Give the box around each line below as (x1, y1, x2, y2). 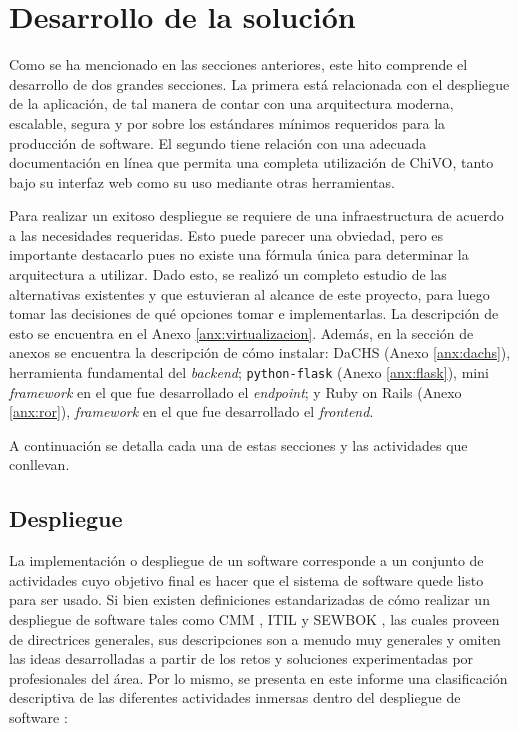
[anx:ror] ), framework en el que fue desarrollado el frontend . (9, 401, 374, 422)
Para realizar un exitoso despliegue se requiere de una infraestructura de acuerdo (9, 205, 504, 226)
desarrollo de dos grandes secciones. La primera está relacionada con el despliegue (9, 73, 510, 94)
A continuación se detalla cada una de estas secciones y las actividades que (9, 434, 468, 455)
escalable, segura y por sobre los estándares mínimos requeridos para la (9, 112, 446, 133)
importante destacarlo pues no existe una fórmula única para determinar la (9, 244, 469, 265)
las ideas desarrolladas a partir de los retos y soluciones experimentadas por (9, 648, 474, 669)
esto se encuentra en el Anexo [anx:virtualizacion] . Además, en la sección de (9, 322, 474, 343)
